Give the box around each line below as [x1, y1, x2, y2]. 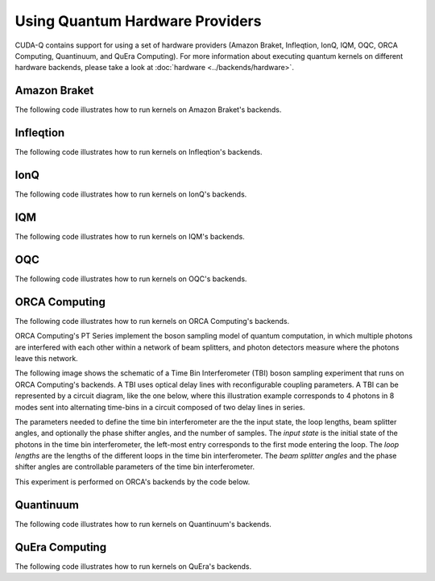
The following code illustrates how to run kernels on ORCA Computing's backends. [14, 316, 290, 326]
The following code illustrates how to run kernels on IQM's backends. [14, 231, 245, 241]
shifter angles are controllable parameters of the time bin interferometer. [14, 462, 255, 471]
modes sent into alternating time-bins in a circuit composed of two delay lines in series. [14, 402, 305, 412]
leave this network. [14, 353, 78, 363]
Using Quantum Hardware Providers [14, 12, 262, 30]
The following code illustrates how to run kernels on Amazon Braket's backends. [14, 105, 282, 114]
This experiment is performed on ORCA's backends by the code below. [14, 476, 251, 487]
